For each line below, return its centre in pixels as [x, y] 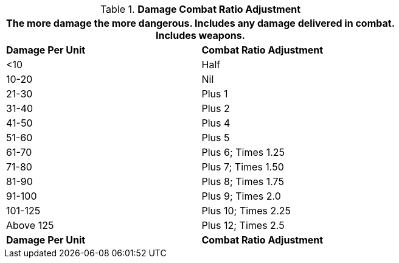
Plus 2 [216, 108]
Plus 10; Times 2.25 [246, 211]
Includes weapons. [200, 35]
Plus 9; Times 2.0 [241, 196]
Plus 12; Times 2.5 [243, 225]
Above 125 [30, 225]
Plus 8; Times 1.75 [243, 181]
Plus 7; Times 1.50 [243, 167]
